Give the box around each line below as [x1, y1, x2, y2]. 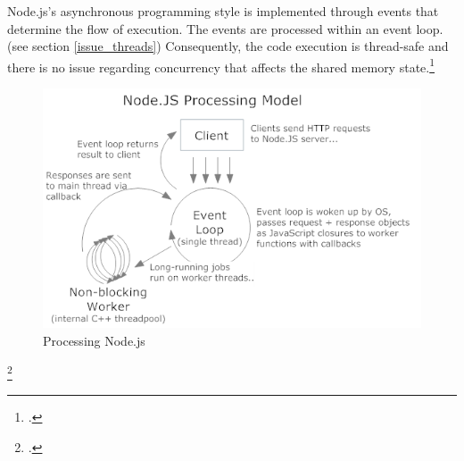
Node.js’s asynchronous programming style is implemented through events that [7, 2, 439, 20]
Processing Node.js [43, 331, 145, 349]
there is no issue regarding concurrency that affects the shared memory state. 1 [7, 54, 435, 76]
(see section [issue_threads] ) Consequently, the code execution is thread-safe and [7, 37, 449, 55]
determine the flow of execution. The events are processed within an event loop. [7, 19, 443, 38]
